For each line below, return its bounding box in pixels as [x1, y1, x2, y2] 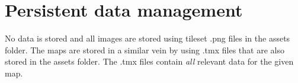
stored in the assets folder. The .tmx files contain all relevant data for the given [5, 55, 294, 68]
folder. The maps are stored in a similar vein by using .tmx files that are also [5, 43, 284, 56]
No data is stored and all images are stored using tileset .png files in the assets [5, 32, 290, 44]
